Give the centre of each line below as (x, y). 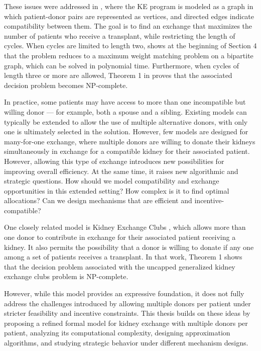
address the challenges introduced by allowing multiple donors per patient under (127, 303)
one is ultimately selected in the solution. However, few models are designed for (126, 131)
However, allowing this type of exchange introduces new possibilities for (114, 161)
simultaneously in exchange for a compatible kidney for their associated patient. (127, 151)
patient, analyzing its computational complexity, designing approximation (117, 333)
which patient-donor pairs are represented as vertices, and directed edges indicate (129, 16)
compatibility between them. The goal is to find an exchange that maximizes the (128, 26)
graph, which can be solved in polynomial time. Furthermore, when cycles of (121, 65)
